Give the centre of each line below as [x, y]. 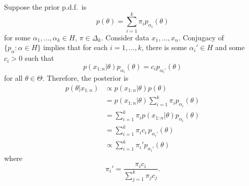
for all [14, 78]
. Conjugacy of [201, 37]
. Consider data [125, 37]
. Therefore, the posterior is [85, 78]
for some [17, 37]
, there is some [164, 47]
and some [230, 47]
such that [39, 58]
